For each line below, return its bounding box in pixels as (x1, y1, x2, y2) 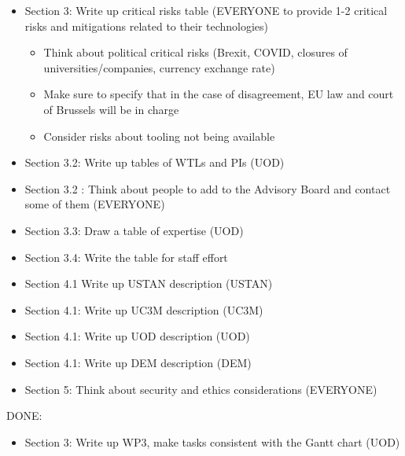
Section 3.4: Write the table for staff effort (24, 248, 228, 265)
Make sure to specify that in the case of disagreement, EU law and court (43, 86, 394, 102)
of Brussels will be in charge (43, 101, 179, 117)
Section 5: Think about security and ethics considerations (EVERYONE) (24, 381, 377, 397)
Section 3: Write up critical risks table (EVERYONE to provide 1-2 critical (24, 2, 388, 18)
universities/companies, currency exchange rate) (43, 59, 275, 75)
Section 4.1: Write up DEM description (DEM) (24, 354, 252, 370)
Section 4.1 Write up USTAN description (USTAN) (24, 275, 273, 292)
